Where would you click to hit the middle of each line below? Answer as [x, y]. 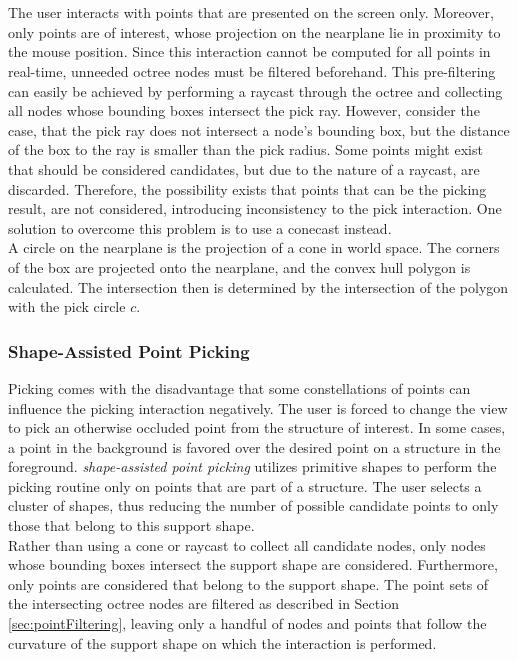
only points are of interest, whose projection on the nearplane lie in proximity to [254, 31]
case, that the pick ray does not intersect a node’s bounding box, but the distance [259, 129]
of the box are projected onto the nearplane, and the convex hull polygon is [239, 266]
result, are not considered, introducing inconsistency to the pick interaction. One [255, 208]
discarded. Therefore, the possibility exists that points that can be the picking [247, 188]
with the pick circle [67, 306]
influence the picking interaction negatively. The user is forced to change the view [258, 407]
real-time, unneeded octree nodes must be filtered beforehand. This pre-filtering [252, 70]
